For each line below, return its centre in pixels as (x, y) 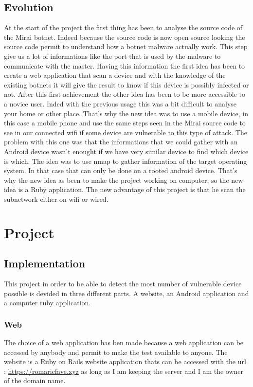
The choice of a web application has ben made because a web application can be (124, 343)
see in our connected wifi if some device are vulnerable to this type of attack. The (126, 132)
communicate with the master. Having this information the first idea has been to (125, 65)
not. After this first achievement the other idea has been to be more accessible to (125, 94)
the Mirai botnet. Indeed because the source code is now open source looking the (125, 37)
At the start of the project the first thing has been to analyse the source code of (123, 27)
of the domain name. (35, 380)
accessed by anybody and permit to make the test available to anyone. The (116, 352)
